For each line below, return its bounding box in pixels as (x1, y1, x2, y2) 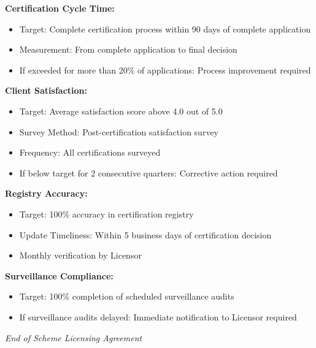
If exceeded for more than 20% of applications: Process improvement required (19, 63, 311, 76)
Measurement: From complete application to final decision (19, 43, 237, 56)
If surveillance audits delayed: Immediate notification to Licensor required (19, 310, 297, 323)
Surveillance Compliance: (5, 269, 114, 282)
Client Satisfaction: (5, 84, 87, 97)
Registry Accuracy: (5, 187, 88, 200)
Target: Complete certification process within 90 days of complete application (19, 22, 311, 35)
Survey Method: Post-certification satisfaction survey (19, 125, 218, 138)
